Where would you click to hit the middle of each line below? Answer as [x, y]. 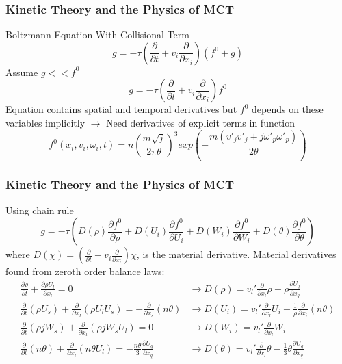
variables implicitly [45, 122]
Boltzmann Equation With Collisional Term [97, 35]
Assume [22, 71]
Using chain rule [40, 210]
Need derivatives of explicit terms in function [201, 122]
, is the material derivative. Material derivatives [236, 254]
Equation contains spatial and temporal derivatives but [121, 109]
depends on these [287, 109]
